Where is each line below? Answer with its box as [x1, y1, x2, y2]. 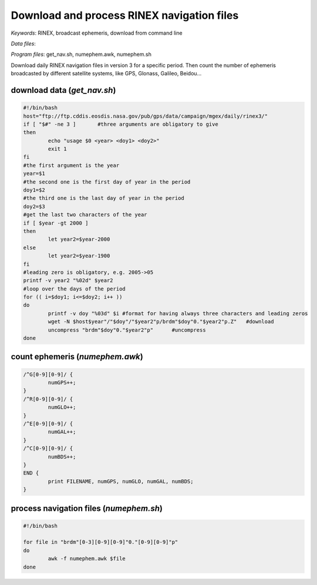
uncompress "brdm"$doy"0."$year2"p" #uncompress [48, 326, 206, 333]
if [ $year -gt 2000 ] [23, 219, 89, 226]
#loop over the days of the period [23, 285, 126, 292]
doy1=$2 [23, 187, 45, 193]
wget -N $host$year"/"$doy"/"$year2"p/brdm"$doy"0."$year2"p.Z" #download [48, 318, 274, 325]
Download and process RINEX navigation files [11, 9, 239, 22]
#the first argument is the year [23, 162, 120, 169]
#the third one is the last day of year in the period [23, 195, 184, 202]
